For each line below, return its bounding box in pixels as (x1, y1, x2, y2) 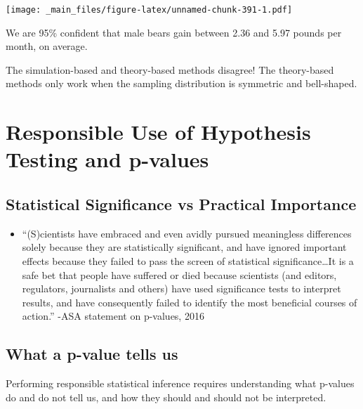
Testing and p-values (6, 145, 209, 174)
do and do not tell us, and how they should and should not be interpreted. (6, 389, 326, 404)
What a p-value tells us (6, 343, 178, 365)
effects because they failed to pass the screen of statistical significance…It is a (22, 253, 354, 268)
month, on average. (6, 39, 88, 53)
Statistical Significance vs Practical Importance (6, 193, 357, 214)
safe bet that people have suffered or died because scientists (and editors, (22, 267, 337, 282)
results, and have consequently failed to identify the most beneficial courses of (22, 294, 357, 309)
